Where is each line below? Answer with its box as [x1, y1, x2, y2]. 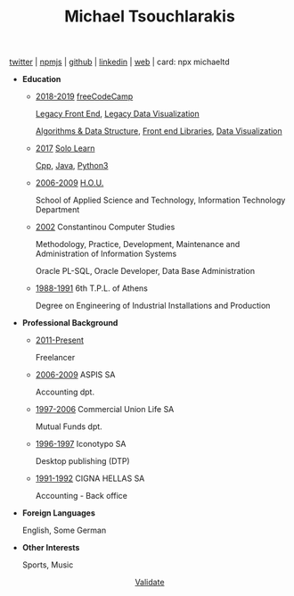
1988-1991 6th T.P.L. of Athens [35, 283, 149, 294]
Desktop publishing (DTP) [35, 456, 131, 467]
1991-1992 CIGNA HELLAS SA [35, 473, 145, 484]
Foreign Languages [21, 508, 96, 518]
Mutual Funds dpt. [35, 421, 102, 432]
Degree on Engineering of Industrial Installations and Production [35, 301, 271, 311]
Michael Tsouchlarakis [63, 6, 236, 27]
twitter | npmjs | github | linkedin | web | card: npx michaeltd [9, 56, 230, 68]
